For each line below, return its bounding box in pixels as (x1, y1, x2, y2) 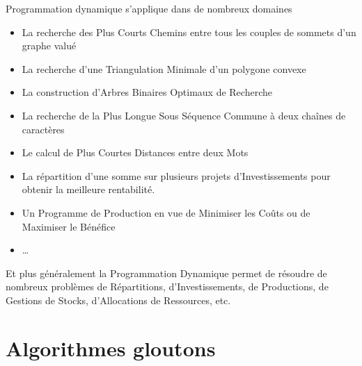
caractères (22, 122, 65, 136)
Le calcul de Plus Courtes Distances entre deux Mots (22, 145, 249, 160)
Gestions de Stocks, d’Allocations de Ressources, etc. (6, 292, 231, 307)
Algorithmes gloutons (6, 333, 216, 362)
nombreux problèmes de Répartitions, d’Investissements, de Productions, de (6, 279, 329, 294)
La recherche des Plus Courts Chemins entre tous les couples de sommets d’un (22, 24, 356, 39)
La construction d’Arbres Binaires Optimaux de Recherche (22, 85, 272, 99)
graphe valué (22, 38, 77, 53)
